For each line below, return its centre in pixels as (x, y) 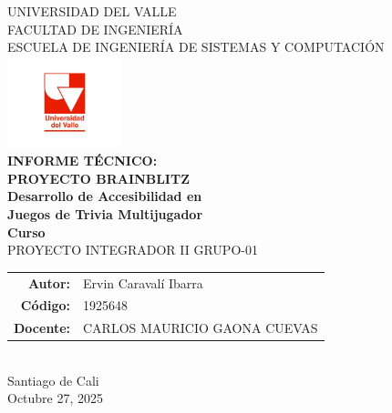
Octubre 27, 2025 (56, 398)
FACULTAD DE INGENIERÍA (95, 29)
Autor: (49, 282)
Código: (45, 305)
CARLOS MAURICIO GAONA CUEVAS (200, 328)
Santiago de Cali (53, 380)
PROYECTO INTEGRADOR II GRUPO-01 (133, 250)
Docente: (42, 328)
